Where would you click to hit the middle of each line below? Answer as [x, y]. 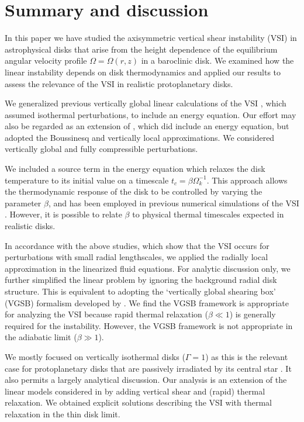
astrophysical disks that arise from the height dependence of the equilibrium [141, 49]
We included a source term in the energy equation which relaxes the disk [135, 169]
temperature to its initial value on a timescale [87, 180]
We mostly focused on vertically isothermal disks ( [95, 356]
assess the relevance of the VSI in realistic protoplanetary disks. [119, 83]
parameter [23, 203]
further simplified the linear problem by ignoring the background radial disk [141, 280]
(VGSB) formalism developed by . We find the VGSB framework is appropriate [147, 302]
